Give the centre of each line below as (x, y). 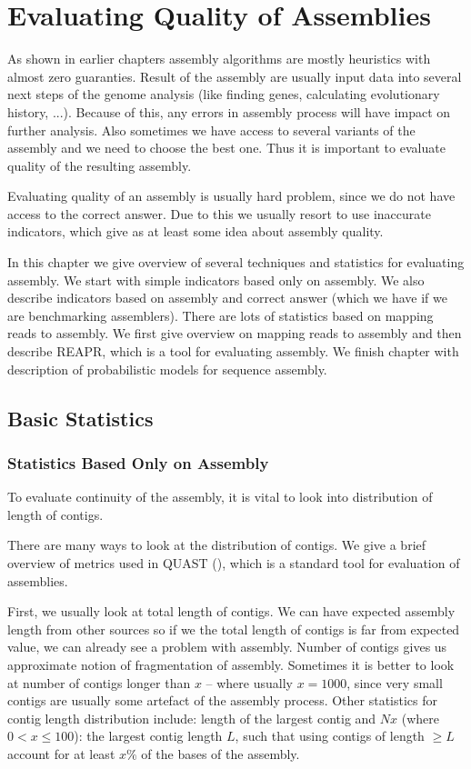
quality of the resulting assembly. (100, 165)
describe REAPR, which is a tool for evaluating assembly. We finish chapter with (233, 351)
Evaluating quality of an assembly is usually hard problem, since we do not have (231, 196)
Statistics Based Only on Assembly (138, 462)
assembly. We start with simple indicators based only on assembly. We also (216, 280)
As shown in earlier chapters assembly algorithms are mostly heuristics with (219, 59)
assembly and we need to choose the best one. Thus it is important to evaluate (226, 148)
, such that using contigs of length (330, 736)
